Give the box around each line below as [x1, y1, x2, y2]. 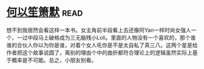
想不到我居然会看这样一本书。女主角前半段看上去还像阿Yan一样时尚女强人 [6, 26, 191, 34]
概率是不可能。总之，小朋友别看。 [11, 56, 97, 64]
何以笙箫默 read [6, 5, 83, 19]
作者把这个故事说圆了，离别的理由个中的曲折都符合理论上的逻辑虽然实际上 [6, 49, 192, 56]
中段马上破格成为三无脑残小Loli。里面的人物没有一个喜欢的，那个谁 [27, 34, 196, 41]
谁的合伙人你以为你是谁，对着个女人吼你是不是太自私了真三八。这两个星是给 [6, 41, 198, 49]
